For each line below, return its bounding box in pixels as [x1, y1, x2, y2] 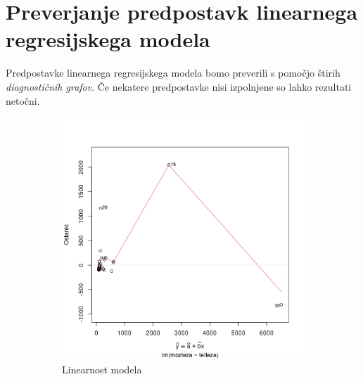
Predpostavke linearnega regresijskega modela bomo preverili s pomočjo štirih [6, 65, 340, 80]
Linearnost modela [62, 361, 142, 376]
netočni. [6, 93, 40, 108]
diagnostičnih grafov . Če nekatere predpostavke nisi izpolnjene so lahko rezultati [6, 79, 352, 94]
